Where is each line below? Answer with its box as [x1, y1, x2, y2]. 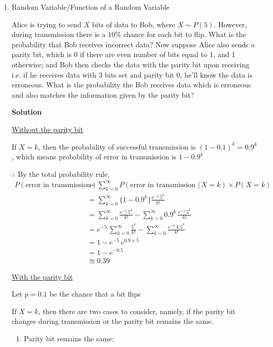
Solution [11, 106, 42, 117]
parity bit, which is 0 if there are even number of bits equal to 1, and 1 [11, 49, 235, 60]
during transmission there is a [11, 29, 106, 40]
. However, [213, 19, 247, 29]
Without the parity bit [11, 123, 83, 134]
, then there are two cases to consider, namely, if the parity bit [38, 305, 235, 316]
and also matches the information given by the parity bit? [11, 89, 194, 100]
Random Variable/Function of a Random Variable [11, 2, 170, 12]
